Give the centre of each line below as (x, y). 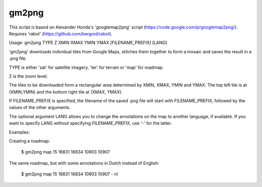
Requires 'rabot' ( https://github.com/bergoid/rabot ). (61, 33)
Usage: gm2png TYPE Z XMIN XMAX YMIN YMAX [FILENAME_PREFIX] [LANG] (88, 43)
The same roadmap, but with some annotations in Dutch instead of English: (84, 163)
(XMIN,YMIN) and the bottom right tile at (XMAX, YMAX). (66, 92)
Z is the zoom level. (28, 76)
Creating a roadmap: (30, 141)
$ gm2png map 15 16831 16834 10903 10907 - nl (70, 174)
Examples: (19, 132)
